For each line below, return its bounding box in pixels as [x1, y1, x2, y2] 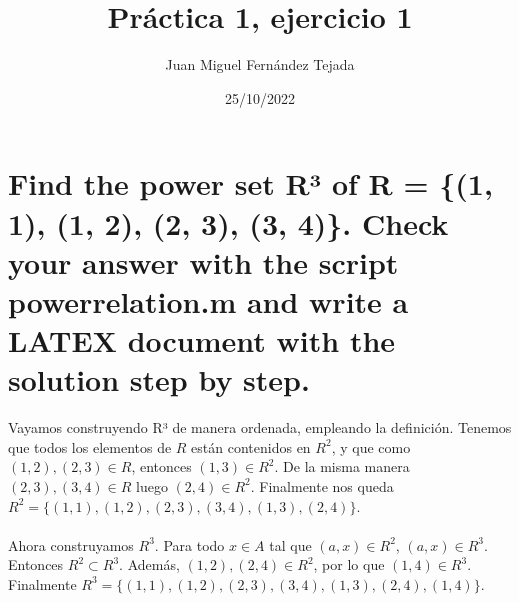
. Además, [119, 554, 180, 575]
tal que [269, 534, 312, 555]
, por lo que [313, 554, 385, 575]
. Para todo [154, 534, 225, 555]
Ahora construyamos [8, 534, 134, 555]
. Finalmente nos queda [250, 475, 394, 496]
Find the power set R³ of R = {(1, [8, 163, 493, 204]
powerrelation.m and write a [8, 280, 409, 321]
